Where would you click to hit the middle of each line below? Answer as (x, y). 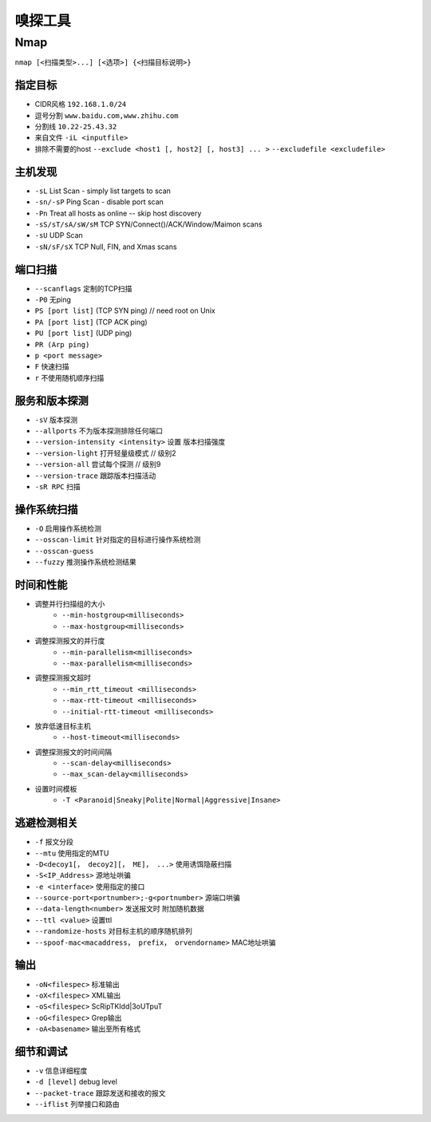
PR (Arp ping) (62, 344)
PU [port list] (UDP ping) (83, 333)
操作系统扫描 (46, 510)
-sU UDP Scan (59, 235)
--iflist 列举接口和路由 (77, 1104)
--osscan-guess (65, 551)
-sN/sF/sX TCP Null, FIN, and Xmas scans (106, 247)
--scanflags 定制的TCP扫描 (83, 288)
